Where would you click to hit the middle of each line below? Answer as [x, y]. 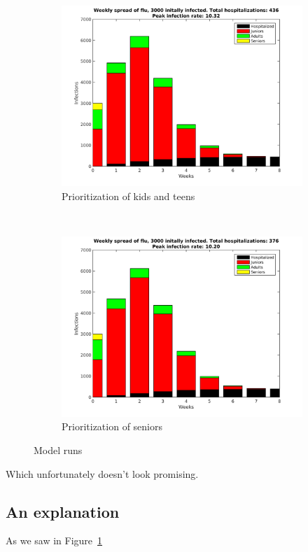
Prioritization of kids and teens [128, 196]
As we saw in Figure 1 [54, 540]
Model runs [58, 450]
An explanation [63, 511]
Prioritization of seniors [112, 426]
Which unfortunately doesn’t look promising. [102, 473]
